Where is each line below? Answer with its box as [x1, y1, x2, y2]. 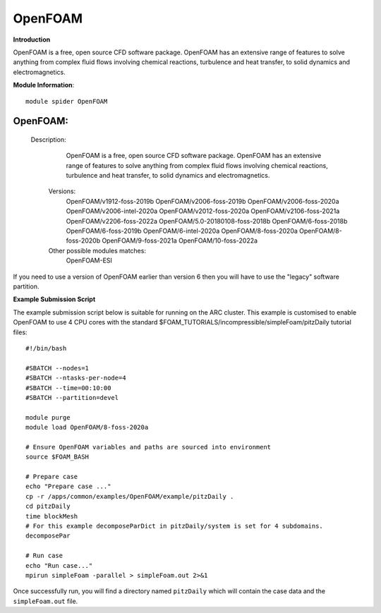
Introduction [13, 35, 51, 44]
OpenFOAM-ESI [66, 256, 113, 265]
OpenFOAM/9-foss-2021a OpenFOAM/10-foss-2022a [102, 236, 258, 245]
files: [13, 328, 28, 336]
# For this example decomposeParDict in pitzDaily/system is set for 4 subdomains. [25, 522, 324, 530]
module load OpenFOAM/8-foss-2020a [25, 423, 149, 432]
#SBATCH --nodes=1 [25, 364, 90, 372]
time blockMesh [25, 512, 78, 520]
